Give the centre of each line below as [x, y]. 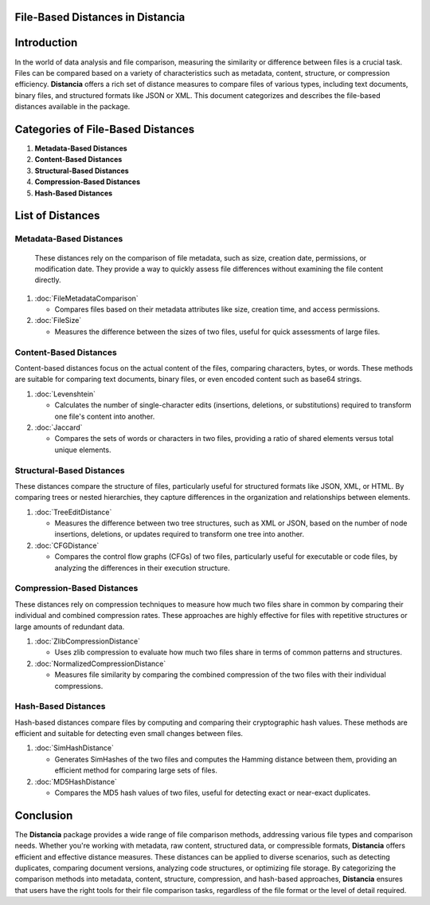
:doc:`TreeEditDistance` [73, 512]
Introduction [46, 43]
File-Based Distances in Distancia [100, 17]
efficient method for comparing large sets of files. [136, 770]
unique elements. [83, 450]
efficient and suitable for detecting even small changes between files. [129, 734]
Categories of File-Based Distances [105, 129]
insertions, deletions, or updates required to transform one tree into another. [180, 534]
